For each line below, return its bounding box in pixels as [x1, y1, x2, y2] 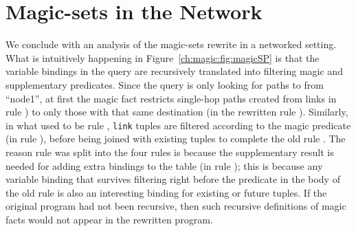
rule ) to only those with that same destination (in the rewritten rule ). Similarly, [5, 104, 348, 119]
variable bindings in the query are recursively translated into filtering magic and [5, 64, 343, 78]
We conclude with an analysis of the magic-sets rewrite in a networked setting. [5, 37, 337, 52]
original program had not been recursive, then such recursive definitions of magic [5, 199, 346, 213]
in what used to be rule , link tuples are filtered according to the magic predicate [5, 118, 351, 132]
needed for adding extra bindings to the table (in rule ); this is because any [5, 158, 323, 173]
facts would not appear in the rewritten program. [5, 212, 213, 226]
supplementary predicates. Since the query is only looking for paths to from [5, 77, 324, 91]
